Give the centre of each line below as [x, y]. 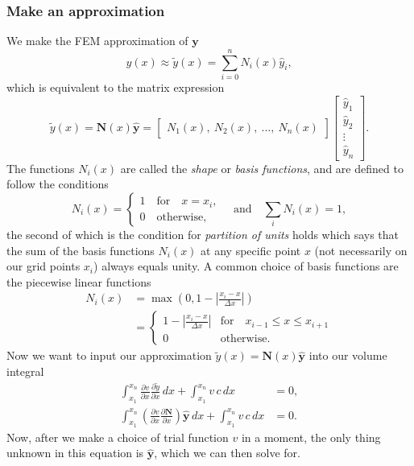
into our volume [348, 355]
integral [25, 371]
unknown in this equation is [75, 453]
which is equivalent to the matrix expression [116, 87]
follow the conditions [58, 184]
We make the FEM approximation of [97, 41]
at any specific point [251, 250]
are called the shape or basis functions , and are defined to [262, 168]
